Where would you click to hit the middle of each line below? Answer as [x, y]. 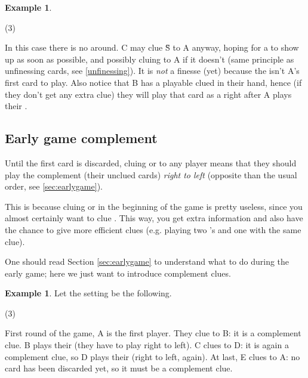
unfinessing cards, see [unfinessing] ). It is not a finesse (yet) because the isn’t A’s [152, 71]
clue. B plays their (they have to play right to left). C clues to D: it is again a [147, 345]
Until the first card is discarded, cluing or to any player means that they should [151, 162]
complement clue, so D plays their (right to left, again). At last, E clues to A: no [153, 356]
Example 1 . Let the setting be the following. [88, 293]
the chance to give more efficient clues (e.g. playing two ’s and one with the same [153, 229]
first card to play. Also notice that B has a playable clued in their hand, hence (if [153, 82]
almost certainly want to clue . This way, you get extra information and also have [154, 218]
